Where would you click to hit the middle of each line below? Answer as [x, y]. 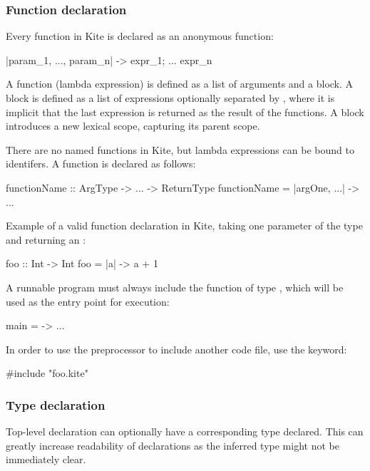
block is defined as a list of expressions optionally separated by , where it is [170, 98]
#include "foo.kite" [47, 373]
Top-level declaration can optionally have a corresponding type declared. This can [185, 431]
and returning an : [46, 239]
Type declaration [56, 404]
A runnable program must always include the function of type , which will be [175, 287]
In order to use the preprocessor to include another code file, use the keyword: [176, 349]
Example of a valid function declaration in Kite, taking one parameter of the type [184, 226]
